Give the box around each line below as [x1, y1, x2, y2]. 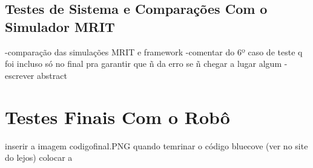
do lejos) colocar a [5, 151, 73, 164]
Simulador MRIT [5, 17, 115, 36]
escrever [5, 69, 35, 81]
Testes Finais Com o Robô [5, 104, 230, 129]
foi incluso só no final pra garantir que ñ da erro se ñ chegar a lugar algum [5, 57, 282, 70]
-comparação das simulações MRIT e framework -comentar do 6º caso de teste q [5, 45, 303, 58]
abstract [37, 69, 67, 81]
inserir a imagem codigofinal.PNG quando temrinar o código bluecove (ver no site [5, 139, 308, 152]
